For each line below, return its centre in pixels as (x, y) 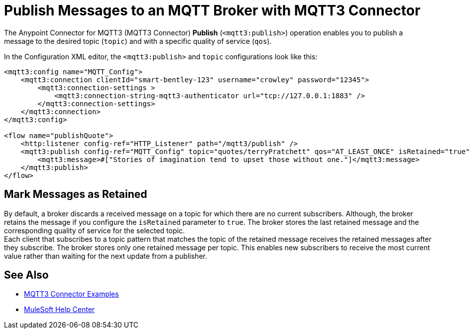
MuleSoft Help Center (59, 310)
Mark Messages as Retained (76, 194)
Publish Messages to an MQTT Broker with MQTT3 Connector (212, 10)
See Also (26, 275)
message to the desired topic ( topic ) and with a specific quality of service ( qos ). (138, 41)
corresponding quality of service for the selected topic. (94, 230)
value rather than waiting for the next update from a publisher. (106, 256)
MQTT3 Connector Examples (71, 294)
